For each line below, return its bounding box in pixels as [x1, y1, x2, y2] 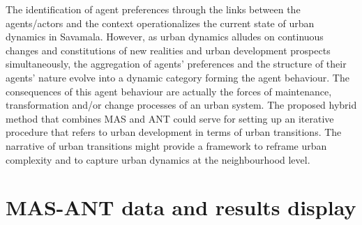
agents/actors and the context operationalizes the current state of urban [6, 15, 315, 30]
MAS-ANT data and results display [6, 193, 356, 222]
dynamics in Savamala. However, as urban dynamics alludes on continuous [6, 29, 324, 44]
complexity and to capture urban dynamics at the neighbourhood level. [6, 152, 310, 166]
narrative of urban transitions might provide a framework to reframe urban [6, 138, 327, 153]
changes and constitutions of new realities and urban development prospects [6, 42, 331, 57]
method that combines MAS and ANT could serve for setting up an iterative [6, 111, 334, 125]
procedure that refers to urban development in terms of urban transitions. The [6, 125, 342, 139]
